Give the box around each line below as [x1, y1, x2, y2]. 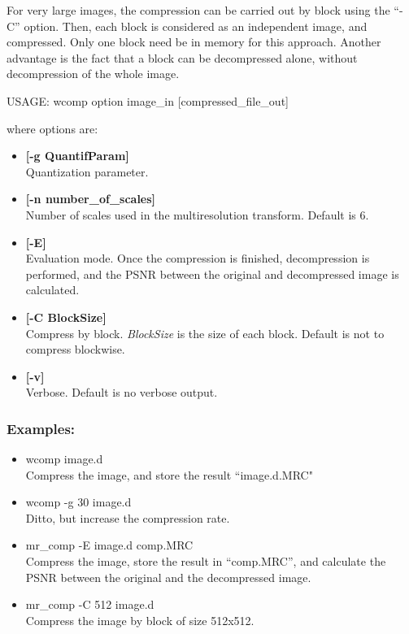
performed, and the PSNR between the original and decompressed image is [25, 265, 399, 282]
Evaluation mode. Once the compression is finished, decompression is [25, 250, 370, 267]
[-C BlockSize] [25, 308, 107, 325]
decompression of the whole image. [7, 65, 180, 82]
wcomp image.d [25, 450, 103, 467]
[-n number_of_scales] [25, 190, 156, 207]
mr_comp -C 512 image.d [25, 596, 154, 613]
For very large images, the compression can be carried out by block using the [7, 2, 390, 18]
